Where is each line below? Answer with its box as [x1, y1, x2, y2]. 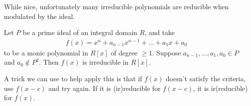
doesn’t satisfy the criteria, [165, 73, 246, 84]
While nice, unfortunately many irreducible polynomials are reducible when [4, 1, 229, 11]
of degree [110, 47, 138, 57]
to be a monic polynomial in [4, 47, 89, 57]
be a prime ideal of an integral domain [22, 27, 138, 37]
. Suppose [152, 47, 181, 57]
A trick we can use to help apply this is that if [4, 73, 143, 84]
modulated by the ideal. [4, 11, 75, 21]
